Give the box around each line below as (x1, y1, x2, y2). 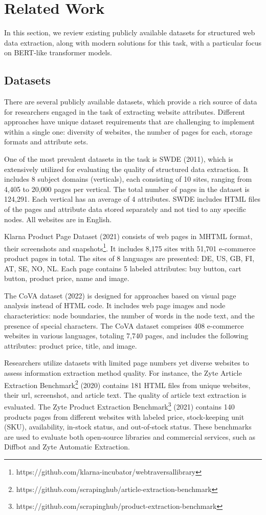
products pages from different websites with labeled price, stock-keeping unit (4, 411, 245, 422)
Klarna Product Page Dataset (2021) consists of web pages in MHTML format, (4, 231, 253, 242)
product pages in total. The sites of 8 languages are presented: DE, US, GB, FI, (4, 253, 255, 264)
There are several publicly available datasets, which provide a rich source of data (4, 96, 257, 107)
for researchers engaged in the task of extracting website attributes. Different (4, 106, 245, 117)
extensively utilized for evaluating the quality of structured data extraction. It (4, 163, 249, 174)
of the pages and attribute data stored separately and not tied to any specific (4, 204, 246, 214)
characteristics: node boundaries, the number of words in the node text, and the (4, 310, 255, 321)
